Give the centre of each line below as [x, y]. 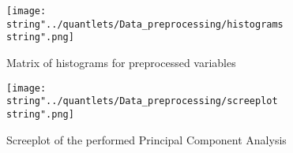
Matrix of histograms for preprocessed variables [121, 62]
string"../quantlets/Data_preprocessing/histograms [145, 24]
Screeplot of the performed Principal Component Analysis [146, 139]
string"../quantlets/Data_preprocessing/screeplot [142, 101]
